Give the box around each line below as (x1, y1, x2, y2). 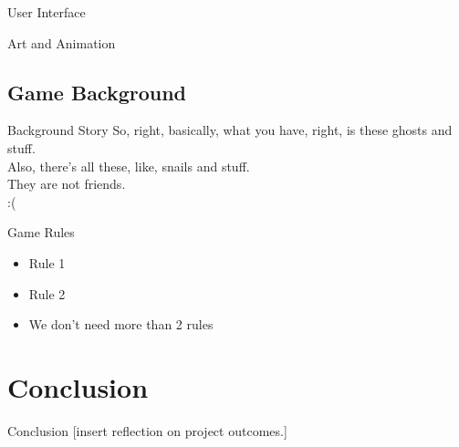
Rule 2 (28, 284, 66, 303)
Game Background (7, 78, 187, 106)
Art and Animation (7, 33, 116, 52)
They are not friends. (7, 174, 126, 193)
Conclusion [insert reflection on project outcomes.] (7, 421, 287, 440)
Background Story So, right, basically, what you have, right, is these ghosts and (7, 120, 453, 140)
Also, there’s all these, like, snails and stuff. (7, 156, 250, 175)
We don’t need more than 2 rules (28, 315, 214, 334)
